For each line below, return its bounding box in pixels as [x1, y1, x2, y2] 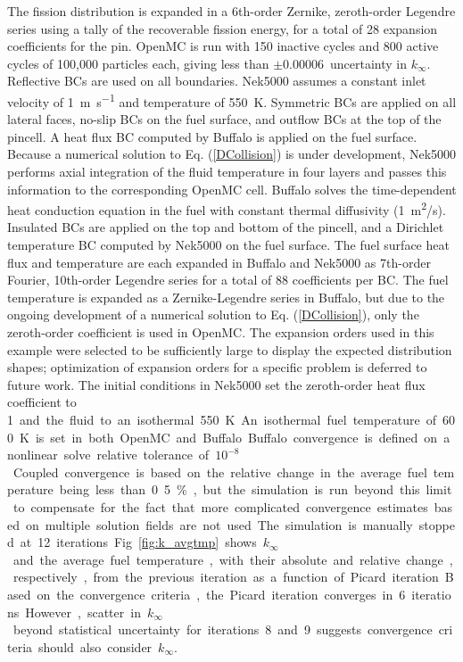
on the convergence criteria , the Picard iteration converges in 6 [37, 584, 406, 603]
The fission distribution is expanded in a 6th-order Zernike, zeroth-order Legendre [7, 2, 456, 20]
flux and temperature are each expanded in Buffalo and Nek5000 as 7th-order [7, 252, 431, 271]
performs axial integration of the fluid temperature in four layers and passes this [7, 162, 447, 180]
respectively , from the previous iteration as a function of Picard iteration [12, 567, 439, 586]
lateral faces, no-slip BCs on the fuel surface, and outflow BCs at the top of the [7, 110, 442, 128]
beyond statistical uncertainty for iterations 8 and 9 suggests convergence [12, 620, 433, 639]
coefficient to [7, 393, 77, 411]
